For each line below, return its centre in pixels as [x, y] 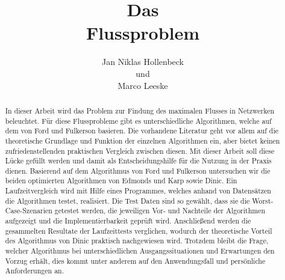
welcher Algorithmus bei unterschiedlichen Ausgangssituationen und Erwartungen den [140, 251]
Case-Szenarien [29, 211]
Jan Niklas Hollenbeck [143, 62]
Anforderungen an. [35, 271]
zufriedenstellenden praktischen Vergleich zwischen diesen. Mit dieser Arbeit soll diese [140, 151]
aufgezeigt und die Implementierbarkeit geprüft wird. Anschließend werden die [128, 221]
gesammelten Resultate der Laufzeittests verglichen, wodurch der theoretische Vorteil [139, 230]
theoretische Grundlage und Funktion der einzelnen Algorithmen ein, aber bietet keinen [142, 140]
